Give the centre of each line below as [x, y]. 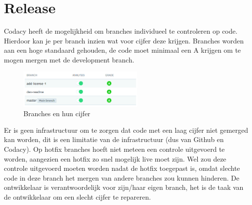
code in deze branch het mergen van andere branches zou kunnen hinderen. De [122, 177]
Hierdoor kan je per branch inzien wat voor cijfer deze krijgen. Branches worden [124, 40]
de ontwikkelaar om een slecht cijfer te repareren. [77, 196]
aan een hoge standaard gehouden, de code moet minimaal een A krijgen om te [123, 50]
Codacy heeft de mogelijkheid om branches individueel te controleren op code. [121, 31]
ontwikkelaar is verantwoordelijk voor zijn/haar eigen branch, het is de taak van [124, 187]
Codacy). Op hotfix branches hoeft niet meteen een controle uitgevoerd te [115, 149]
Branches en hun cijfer [57, 113]
